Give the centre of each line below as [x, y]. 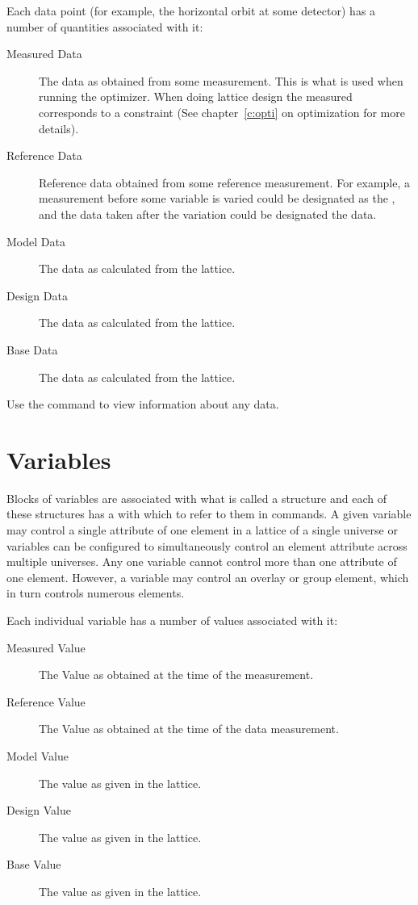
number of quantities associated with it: [105, 26]
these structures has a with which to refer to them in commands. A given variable [209, 514]
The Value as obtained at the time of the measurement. [176, 675]
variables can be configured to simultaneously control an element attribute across [207, 545]
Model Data [36, 241]
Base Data [32, 349]
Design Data [37, 295]
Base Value [34, 864]
